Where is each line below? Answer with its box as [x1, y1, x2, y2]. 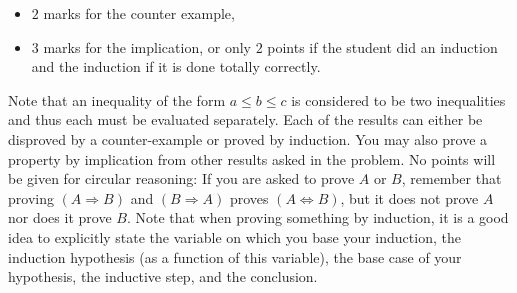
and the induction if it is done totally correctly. [31, 56, 321, 77]
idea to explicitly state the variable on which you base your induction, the [8, 226, 461, 247]
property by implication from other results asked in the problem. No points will [8, 148, 496, 169]
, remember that [401, 168, 502, 189]
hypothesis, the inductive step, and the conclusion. [8, 266, 318, 287]
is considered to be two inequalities [291, 89, 506, 110]
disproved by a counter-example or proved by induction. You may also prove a [8, 128, 488, 149]
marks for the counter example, [43, 3, 235, 23]
